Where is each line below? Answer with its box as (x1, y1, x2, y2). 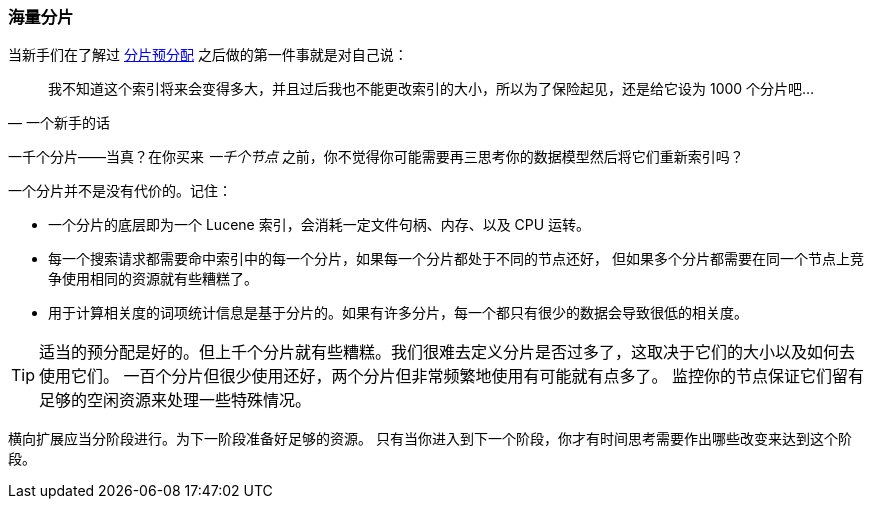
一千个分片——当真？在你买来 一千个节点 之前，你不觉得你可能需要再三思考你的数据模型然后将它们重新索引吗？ (8, 148, 744, 166)
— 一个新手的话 (8, 114, 110, 132)
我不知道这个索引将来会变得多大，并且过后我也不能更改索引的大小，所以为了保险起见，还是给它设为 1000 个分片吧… (48, 80, 815, 98)
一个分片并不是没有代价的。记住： (8, 182, 232, 200)
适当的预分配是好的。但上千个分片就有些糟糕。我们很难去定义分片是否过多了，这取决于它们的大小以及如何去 (39, 342, 856, 363)
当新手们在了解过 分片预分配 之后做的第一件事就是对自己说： (8, 46, 408, 64)
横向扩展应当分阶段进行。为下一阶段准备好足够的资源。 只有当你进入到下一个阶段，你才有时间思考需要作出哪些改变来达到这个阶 (8, 430, 852, 448)
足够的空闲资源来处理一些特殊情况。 (39, 390, 312, 411)
